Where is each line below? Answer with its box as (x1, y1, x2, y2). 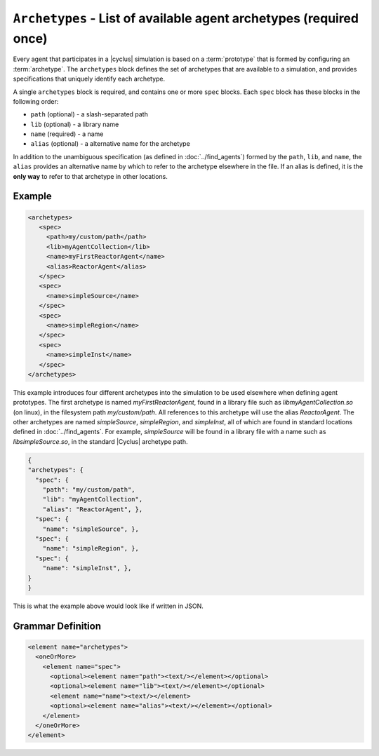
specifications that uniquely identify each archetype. (13, 74, 166, 83)
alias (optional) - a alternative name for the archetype (30, 140, 191, 148)
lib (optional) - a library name (30, 120, 119, 128)
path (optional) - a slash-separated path (30, 110, 149, 119)
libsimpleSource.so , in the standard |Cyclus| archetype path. (13, 437, 189, 445)
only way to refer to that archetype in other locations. (13, 172, 168, 180)
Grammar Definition (13, 620, 102, 632)
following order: (13, 97, 59, 105)
